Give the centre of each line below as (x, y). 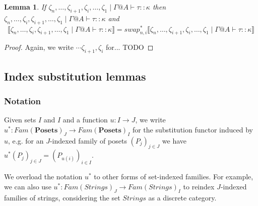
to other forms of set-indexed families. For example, (174, 177)
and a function (85, 120)
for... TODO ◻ (130, 47)
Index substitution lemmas (75, 76)
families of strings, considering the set (62, 197)
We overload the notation (43, 177)
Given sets (20, 120)
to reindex (199, 186)
